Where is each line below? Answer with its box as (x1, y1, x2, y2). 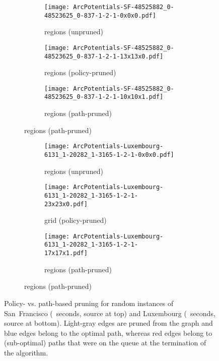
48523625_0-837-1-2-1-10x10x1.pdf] (44, 93, 164, 101)
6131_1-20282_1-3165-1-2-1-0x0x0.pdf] (44, 151, 174, 158)
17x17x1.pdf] (44, 250, 88, 257)
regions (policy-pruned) (44, 67, 116, 78)
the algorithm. (4, 347, 48, 357)
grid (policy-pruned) (44, 215, 107, 225)
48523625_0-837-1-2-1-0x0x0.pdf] (44, 12, 156, 19)
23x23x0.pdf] (44, 200, 88, 208)
